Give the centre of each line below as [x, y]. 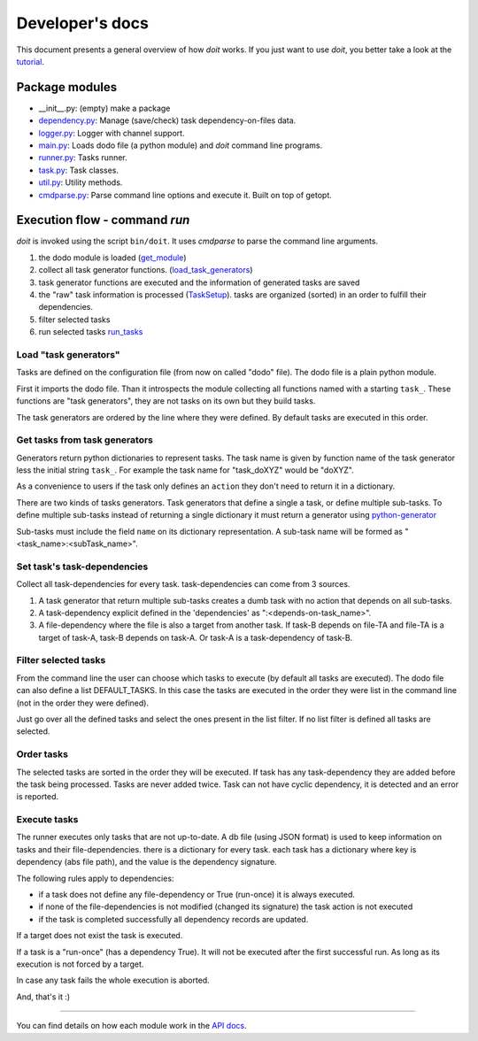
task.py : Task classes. [79, 170]
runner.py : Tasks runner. [83, 158]
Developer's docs [83, 23]
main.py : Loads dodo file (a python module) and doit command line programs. [181, 145]
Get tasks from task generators [85, 440]
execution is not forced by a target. [80, 964]
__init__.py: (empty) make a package [104, 108]
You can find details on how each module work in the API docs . [131, 1026]
